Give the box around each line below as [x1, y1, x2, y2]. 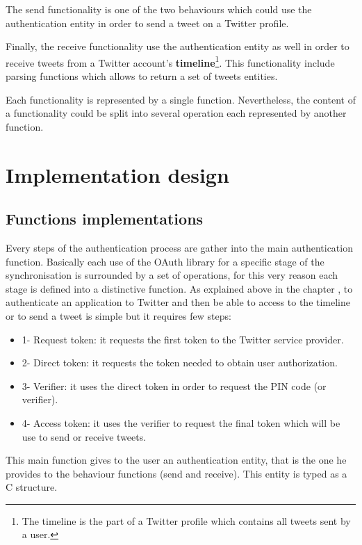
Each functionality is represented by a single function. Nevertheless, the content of [6, 92, 356, 106]
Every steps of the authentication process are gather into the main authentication [6, 240, 353, 254]
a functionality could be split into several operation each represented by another [6, 106, 347, 120]
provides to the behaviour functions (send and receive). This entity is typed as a [6, 466, 347, 480]
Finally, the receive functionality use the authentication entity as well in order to [6, 39, 349, 54]
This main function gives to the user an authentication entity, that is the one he [6, 453, 347, 467]
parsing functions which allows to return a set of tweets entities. [6, 69, 278, 83]
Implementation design [6, 160, 229, 188]
